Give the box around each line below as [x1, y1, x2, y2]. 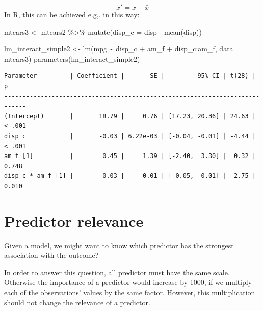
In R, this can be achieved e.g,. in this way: [4, 9, 140, 19]
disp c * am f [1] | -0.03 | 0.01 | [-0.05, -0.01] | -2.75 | [4, 172, 256, 180]
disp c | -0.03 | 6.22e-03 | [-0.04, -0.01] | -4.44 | [4, 132, 256, 140]
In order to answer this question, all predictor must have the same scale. [4, 267, 230, 277]
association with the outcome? [4, 250, 99, 261]
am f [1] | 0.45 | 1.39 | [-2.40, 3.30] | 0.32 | [4, 152, 256, 160]
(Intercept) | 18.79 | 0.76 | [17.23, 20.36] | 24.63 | [4, 112, 256, 120]
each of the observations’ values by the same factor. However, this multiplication [4, 287, 255, 297]
